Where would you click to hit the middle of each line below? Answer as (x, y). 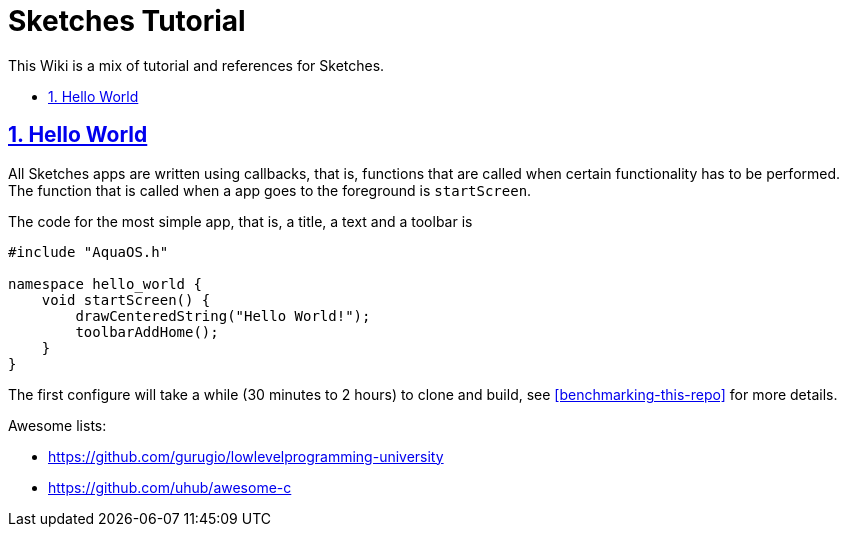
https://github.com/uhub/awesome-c (170, 487)
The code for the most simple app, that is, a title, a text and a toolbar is (240, 221)
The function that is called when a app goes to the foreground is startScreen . (270, 190)
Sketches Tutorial (127, 21)
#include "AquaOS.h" (88, 251)
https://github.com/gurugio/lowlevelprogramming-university (246, 456)
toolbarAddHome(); (147, 331)
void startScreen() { (126, 299)
